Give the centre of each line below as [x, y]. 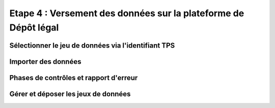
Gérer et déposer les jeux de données [70, 94]
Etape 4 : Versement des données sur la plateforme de [127, 13]
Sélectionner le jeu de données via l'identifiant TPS [92, 45]
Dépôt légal [34, 27]
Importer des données [45, 62]
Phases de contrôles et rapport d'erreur [74, 78]
